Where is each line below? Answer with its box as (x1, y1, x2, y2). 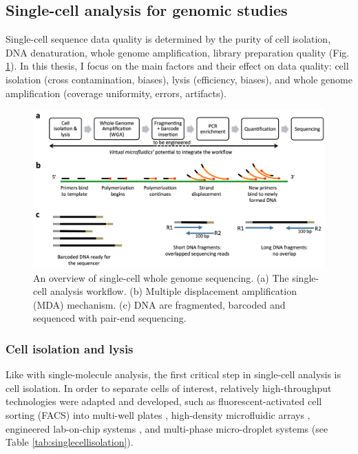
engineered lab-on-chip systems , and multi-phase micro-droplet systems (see (6, 421, 328, 435)
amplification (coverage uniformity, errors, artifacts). (6, 85, 227, 100)
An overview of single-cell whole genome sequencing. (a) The (33, 270, 289, 285)
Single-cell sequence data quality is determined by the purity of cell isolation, (6, 32, 331, 46)
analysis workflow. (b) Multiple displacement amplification (50, 284, 297, 298)
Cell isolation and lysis (6, 340, 134, 357)
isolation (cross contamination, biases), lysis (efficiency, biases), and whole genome (6, 72, 352, 86)
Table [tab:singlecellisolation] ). (6, 435, 134, 449)
